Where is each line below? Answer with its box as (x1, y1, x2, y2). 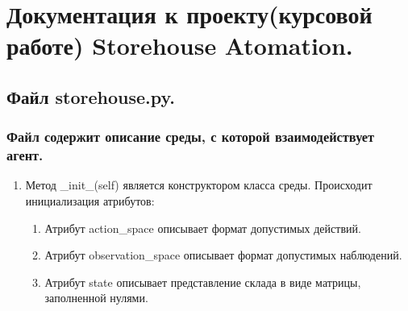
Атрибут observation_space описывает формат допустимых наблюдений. (44, 247, 402, 263)
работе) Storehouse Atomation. (6, 29, 353, 62)
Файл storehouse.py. (6, 84, 175, 109)
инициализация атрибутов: (25, 193, 155, 209)
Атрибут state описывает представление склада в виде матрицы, (44, 273, 361, 290)
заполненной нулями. (44, 289, 148, 306)
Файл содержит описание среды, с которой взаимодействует (6, 126, 375, 147)
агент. (6, 145, 44, 165)
